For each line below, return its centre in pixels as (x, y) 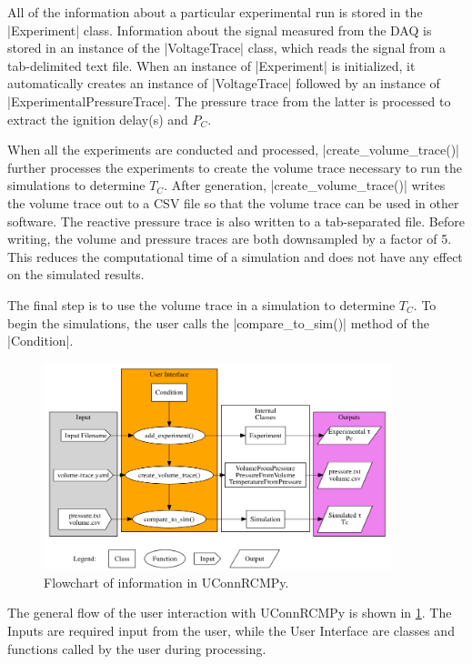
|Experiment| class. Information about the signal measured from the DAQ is (220, 30)
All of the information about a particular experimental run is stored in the (215, 12)
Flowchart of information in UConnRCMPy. (166, 582)
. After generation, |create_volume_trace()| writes (305, 185)
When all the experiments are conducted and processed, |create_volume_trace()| (234, 150)
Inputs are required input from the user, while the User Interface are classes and (231, 631)
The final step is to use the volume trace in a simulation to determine (201, 304)
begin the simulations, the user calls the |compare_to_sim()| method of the (219, 322)
